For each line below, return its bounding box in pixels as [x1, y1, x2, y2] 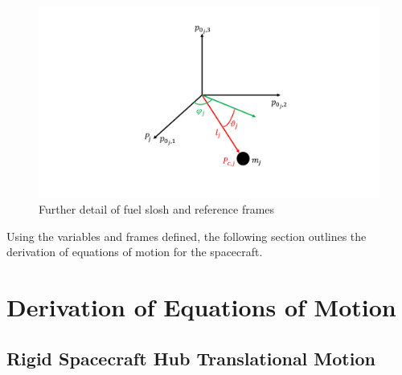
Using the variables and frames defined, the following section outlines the [6, 227, 367, 244]
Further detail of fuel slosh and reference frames [39, 201, 275, 218]
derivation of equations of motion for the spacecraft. [6, 243, 263, 260]
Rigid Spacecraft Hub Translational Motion [6, 345, 375, 370]
